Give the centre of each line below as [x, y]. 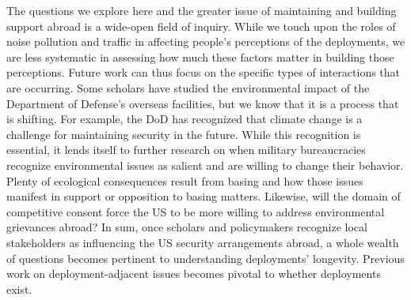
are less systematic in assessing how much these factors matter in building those [200, 56]
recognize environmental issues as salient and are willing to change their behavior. [205, 165]
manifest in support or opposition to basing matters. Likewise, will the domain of [204, 196]
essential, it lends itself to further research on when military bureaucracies [186, 150]
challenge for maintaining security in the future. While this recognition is [184, 134]
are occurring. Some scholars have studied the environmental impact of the [188, 87]
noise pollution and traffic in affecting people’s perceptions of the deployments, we [206, 41]
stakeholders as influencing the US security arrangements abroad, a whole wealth [203, 242]
